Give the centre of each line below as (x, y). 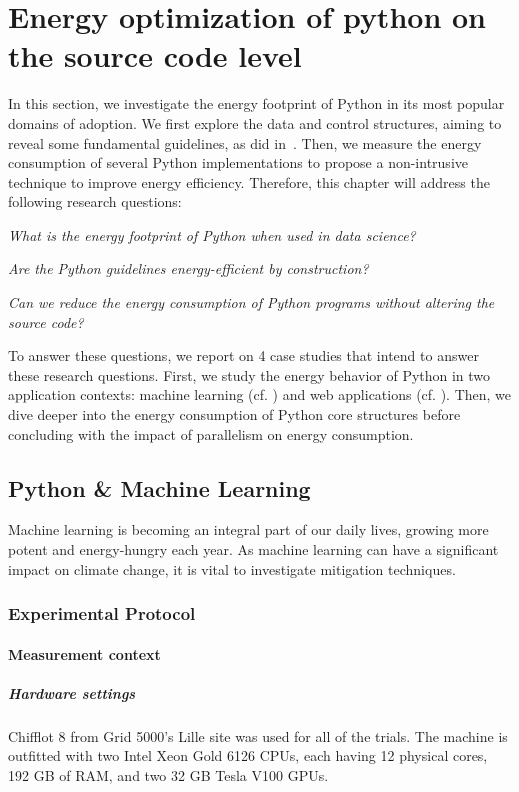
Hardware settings (72, 692)
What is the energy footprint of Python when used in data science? (212, 234)
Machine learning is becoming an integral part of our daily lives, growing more (248, 529)
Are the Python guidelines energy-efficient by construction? (188, 268)
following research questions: (95, 201)
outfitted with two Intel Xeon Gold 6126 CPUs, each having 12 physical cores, (248, 755)
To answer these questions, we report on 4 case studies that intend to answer (243, 355)
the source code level (155, 55)
